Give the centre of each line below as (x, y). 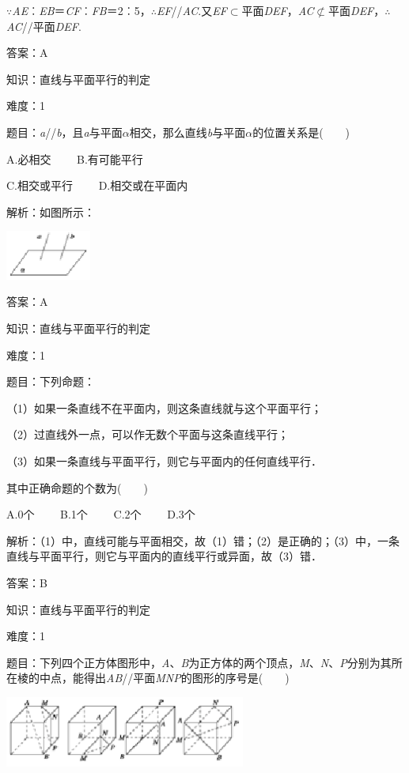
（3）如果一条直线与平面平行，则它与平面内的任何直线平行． (164, 460)
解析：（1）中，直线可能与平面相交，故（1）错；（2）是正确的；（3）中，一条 (203, 540)
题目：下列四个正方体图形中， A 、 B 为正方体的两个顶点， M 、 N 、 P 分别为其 (199, 662)
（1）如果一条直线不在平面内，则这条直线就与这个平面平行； (164, 407)
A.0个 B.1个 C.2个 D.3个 (101, 514)
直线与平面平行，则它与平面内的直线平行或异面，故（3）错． (164, 556)
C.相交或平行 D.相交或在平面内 (97, 185)
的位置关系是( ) (301, 132)
